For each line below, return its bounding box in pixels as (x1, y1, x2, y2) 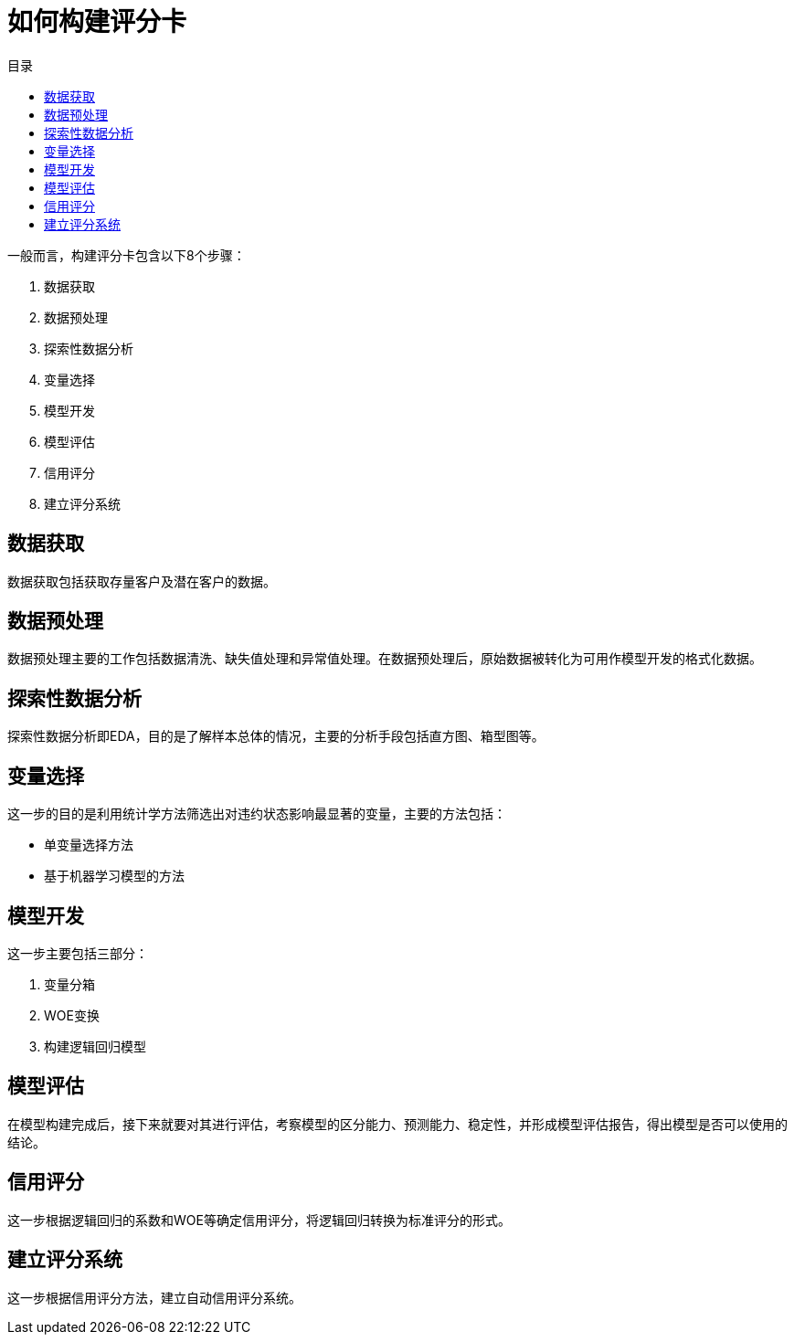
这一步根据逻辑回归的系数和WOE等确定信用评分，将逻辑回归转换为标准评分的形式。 (7, 1211, 511, 1228)
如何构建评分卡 (7, 6, 187, 37)
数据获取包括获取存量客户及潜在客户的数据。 (7, 573, 276, 589)
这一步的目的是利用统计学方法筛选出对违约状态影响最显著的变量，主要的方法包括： (7, 806, 506, 822)
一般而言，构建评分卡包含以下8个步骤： (7, 247, 246, 263)
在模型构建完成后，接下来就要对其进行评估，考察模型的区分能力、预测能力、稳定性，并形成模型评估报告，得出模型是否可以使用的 (7, 1115, 788, 1132)
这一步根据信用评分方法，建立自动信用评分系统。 (7, 1289, 302, 1305)
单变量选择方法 (44, 837, 133, 853)
